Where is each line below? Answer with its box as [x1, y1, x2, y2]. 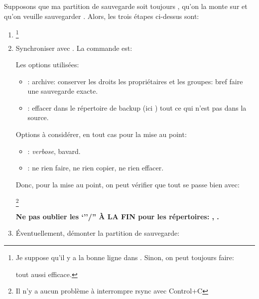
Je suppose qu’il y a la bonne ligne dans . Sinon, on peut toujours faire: [15, 252, 234, 262]
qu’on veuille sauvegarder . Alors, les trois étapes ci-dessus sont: [4, 10, 199, 21]
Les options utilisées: [15, 59, 79, 70]
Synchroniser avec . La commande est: [15, 42, 132, 53]
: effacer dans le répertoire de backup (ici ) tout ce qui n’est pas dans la [27, 102, 247, 113]
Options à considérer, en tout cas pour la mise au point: [15, 129, 187, 140]
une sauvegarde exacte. [27, 86, 98, 96]
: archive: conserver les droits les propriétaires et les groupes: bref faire [27, 76, 243, 86]
